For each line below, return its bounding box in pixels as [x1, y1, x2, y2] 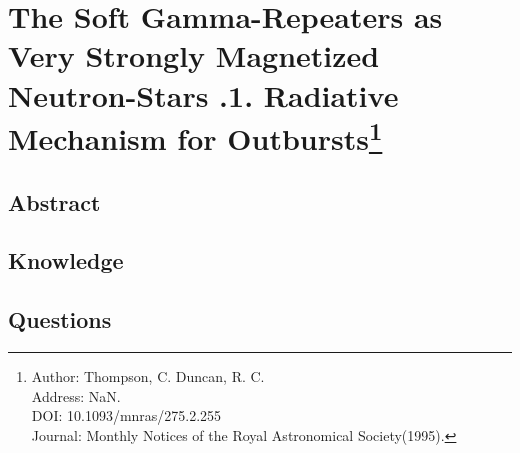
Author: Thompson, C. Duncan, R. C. [31, 366, 265, 387]
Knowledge [8, 245, 124, 276]
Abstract [8, 186, 101, 217]
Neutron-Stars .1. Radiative [8, 74, 399, 115]
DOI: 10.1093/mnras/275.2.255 [31, 405, 222, 426]
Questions [8, 304, 112, 335]
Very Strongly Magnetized [8, 35, 380, 76]
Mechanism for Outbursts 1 [8, 113, 383, 159]
